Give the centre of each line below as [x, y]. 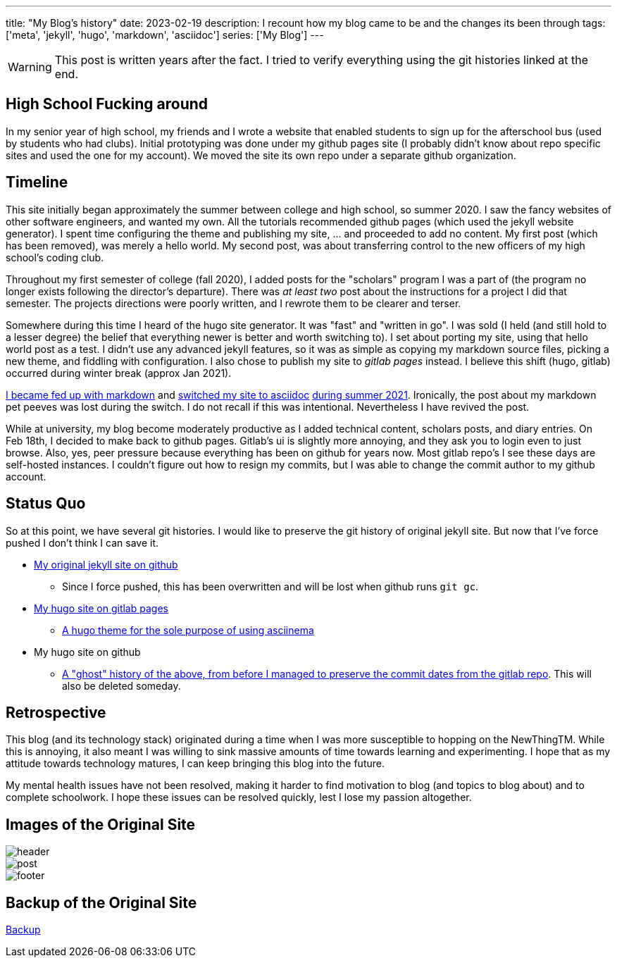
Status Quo [46, 504]
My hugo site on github [87, 652]
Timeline [37, 182]
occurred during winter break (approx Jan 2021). [119, 373]
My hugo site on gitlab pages [101, 608]
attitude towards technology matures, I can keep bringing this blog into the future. [195, 764]
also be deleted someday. [121, 685]
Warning [30, 67]
